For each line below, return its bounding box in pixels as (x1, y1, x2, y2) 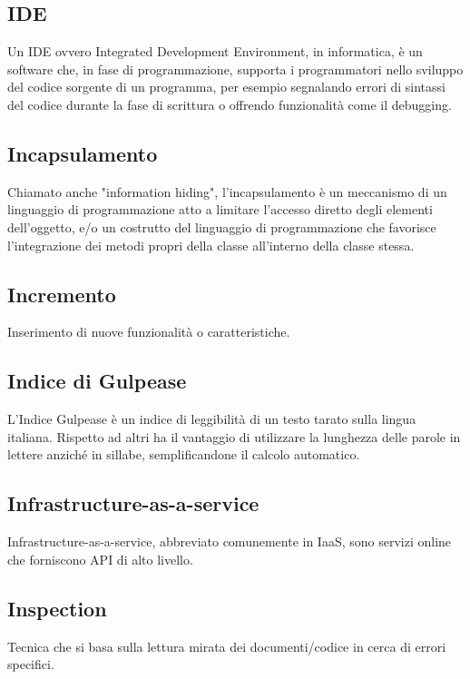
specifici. (7, 654, 54, 674)
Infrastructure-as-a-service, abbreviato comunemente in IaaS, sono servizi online (7, 532, 452, 551)
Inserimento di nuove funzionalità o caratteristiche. (7, 322, 290, 341)
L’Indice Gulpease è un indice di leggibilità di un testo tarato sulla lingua (7, 409, 416, 428)
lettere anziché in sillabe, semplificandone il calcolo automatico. (7, 445, 360, 464)
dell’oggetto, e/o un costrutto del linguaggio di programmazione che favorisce (7, 217, 436, 236)
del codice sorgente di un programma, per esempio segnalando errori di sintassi (7, 77, 446, 96)
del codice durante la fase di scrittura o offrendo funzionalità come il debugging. (7, 94, 452, 113)
